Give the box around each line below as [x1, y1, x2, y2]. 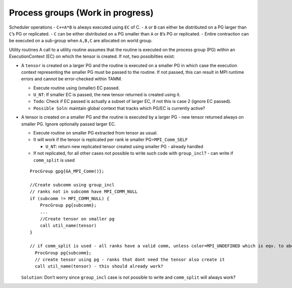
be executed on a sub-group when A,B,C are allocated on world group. [9, 38, 153, 44]
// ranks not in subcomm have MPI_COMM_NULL [30, 189, 138, 194]
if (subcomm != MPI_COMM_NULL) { [30, 196, 109, 201]
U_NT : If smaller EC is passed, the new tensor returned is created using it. [33, 92, 181, 98]
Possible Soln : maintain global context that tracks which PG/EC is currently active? [33, 105, 205, 111]
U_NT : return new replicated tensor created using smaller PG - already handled [45, 143, 204, 149]
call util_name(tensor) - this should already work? [35, 264, 164, 269]
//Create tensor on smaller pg [39, 216, 115, 221]
